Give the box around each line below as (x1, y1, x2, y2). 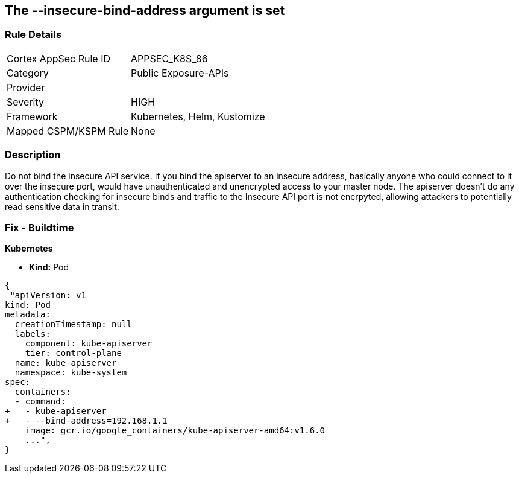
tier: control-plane (25, 348, 122, 358)
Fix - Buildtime (5, 221, 74, 234)
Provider (7, 81, 45, 94)
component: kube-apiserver (25, 339, 153, 349)
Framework (7, 110, 58, 123)
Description (5, 148, 61, 161)
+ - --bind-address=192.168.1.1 (5, 416, 168, 426)
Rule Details (5, 28, 62, 41)
